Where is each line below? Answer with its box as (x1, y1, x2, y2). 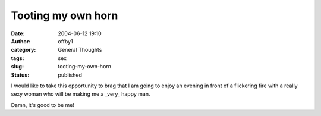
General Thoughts (58, 46, 102, 54)
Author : (11, 37, 31, 45)
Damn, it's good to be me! (11, 101, 74, 108)
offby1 (58, 37, 74, 45)
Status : (11, 71, 30, 79)
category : (11, 46, 36, 54)
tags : (11, 54, 24, 62)
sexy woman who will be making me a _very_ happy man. (11, 90, 150, 98)
